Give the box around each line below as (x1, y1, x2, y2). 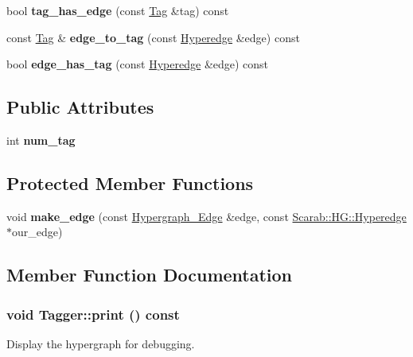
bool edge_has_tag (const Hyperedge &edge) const (6, 56, 269, 72)
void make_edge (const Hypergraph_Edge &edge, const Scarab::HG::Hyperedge (6, 208, 407, 224)
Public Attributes (6, 95, 154, 119)
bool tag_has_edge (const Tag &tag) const (6, 2, 229, 18)
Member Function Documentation (6, 262, 293, 287)
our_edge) (12, 223, 63, 240)
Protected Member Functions (6, 170, 254, 195)
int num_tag (6, 131, 76, 148)
